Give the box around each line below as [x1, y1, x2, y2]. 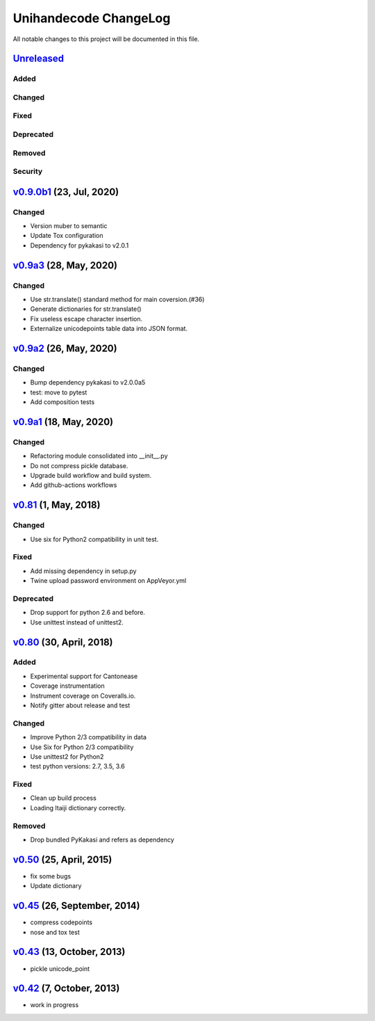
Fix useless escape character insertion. [30, 314, 143, 323]
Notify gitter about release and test [30, 701, 131, 709]
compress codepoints [30, 918, 93, 926]
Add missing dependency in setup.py [30, 567, 137, 575]
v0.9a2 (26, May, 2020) [12, 343, 117, 355]
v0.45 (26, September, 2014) [12, 900, 140, 912]
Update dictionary [30, 882, 82, 890]
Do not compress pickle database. [30, 461, 128, 469]
